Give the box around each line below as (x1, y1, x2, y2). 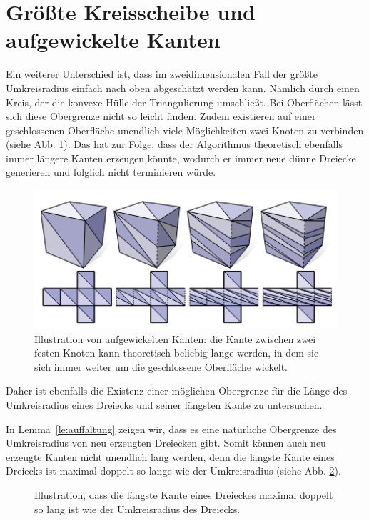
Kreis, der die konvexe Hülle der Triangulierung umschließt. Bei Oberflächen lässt (6, 94, 363, 109)
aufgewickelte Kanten (6, 25, 221, 54)
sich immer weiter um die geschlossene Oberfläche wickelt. (34, 359, 288, 374)
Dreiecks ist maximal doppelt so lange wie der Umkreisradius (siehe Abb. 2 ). (6, 463, 341, 478)
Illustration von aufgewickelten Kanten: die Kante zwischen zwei (34, 331, 316, 346)
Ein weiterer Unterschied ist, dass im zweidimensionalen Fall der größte (6, 66, 318, 81)
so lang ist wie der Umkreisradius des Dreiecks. (34, 501, 241, 516)
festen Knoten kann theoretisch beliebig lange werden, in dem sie (34, 345, 319, 360)
